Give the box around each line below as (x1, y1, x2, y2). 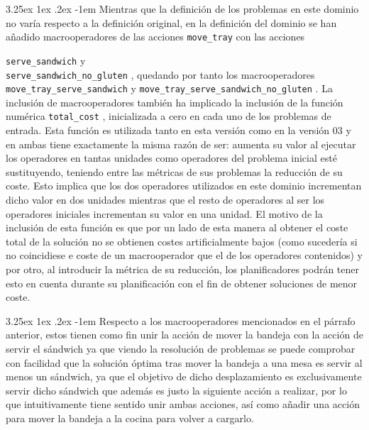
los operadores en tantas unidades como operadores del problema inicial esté (6, 150, 337, 165)
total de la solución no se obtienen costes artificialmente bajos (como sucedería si (6, 233, 358, 248)
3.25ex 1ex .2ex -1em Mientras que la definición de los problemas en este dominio (6, 1, 359, 16)
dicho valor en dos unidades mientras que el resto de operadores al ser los (6, 192, 325, 207)
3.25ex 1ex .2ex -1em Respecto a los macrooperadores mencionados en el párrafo (6, 313, 356, 328)
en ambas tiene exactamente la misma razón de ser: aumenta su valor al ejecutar (6, 136, 356, 151)
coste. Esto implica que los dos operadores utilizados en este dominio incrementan (6, 178, 362, 193)
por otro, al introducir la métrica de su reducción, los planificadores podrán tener (6, 262, 360, 276)
